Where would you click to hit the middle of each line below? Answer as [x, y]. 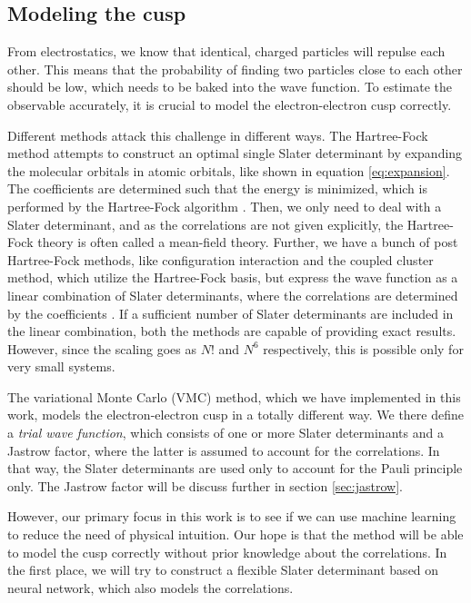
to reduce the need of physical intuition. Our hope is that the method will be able [235, 534]
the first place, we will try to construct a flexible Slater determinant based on [223, 570]
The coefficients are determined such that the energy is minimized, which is [217, 188]
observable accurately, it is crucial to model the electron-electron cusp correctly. [230, 104]
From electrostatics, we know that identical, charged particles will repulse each [226, 51]
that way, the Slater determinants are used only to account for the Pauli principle [235, 468]
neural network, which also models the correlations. [150, 587]
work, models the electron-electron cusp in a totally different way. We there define [235, 415]
